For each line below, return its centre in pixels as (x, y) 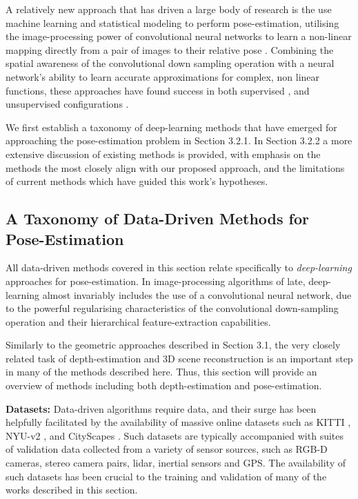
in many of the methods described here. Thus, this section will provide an (161, 372)
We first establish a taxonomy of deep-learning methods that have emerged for (171, 127)
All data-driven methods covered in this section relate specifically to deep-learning (179, 267)
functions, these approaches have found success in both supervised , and (158, 90)
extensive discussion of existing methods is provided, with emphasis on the (163, 154)
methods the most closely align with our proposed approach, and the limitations (175, 167)
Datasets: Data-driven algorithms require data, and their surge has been (161, 408)
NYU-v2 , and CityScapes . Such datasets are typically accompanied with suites (175, 435)
